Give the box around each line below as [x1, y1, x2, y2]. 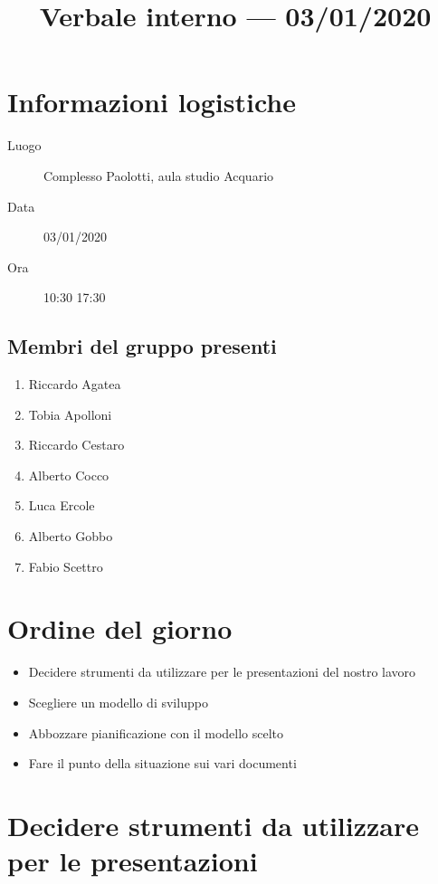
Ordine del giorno [7, 610, 233, 647]
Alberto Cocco [28, 465, 109, 484]
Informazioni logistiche [7, 83, 296, 120]
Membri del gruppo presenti [7, 332, 277, 360]
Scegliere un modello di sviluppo [28, 692, 208, 711]
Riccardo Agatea [28, 375, 121, 394]
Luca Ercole [28, 496, 95, 515]
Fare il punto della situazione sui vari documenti [28, 754, 297, 773]
